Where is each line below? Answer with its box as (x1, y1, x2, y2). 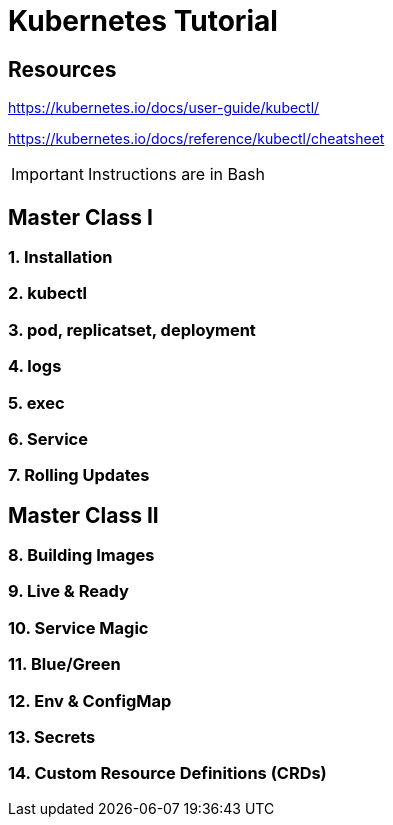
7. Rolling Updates (8, 465, 150, 486)
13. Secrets (8, 726, 96, 747)
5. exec (8, 392, 65, 413)
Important (11, 164, 84, 185)
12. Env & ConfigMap (8, 690, 172, 711)
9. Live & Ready (8, 581, 129, 602)
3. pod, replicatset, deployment (8, 319, 256, 340)
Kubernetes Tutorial (8, 4, 278, 38)
